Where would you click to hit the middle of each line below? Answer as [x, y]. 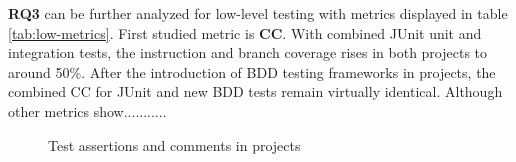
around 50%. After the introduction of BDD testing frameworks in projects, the [252, 71]
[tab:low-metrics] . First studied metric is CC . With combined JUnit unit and [245, 32]
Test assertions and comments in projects [174, 144]
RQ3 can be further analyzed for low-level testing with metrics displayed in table [258, 13]
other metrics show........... [87, 110]
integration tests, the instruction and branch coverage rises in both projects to [248, 52]
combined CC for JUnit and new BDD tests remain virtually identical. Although [255, 91]
